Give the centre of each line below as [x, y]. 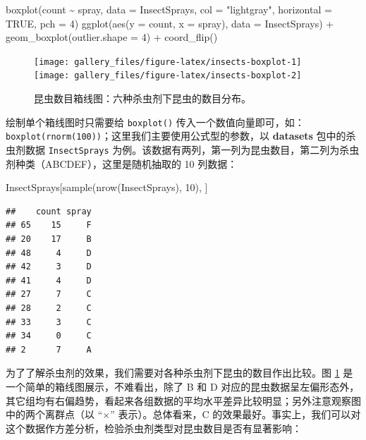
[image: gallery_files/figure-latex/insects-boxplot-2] [168, 76]
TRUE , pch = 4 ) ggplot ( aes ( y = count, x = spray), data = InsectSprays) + [170, 23]
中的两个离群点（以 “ [54, 414]
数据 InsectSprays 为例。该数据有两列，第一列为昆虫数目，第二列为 [182, 149]
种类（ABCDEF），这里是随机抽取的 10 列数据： [126, 163]
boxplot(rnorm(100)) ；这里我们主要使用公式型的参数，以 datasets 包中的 [176, 136]
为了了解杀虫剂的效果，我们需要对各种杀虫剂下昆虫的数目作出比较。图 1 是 [179, 373]
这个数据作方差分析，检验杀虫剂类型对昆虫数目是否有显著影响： [154, 428]
